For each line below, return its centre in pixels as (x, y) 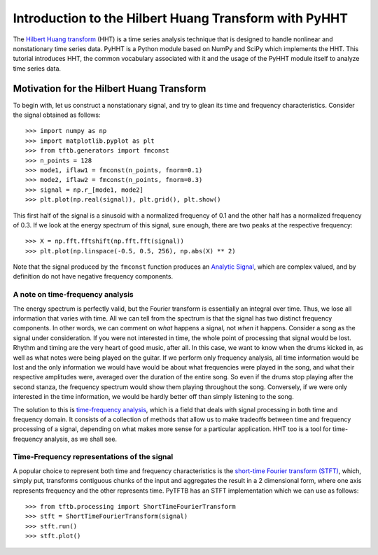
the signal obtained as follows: (57, 115)
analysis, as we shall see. (81, 439)
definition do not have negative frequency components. (93, 276)
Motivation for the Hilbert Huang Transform (110, 89)
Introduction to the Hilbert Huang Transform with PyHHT (180, 18)
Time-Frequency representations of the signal (93, 457)
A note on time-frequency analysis (73, 295)
